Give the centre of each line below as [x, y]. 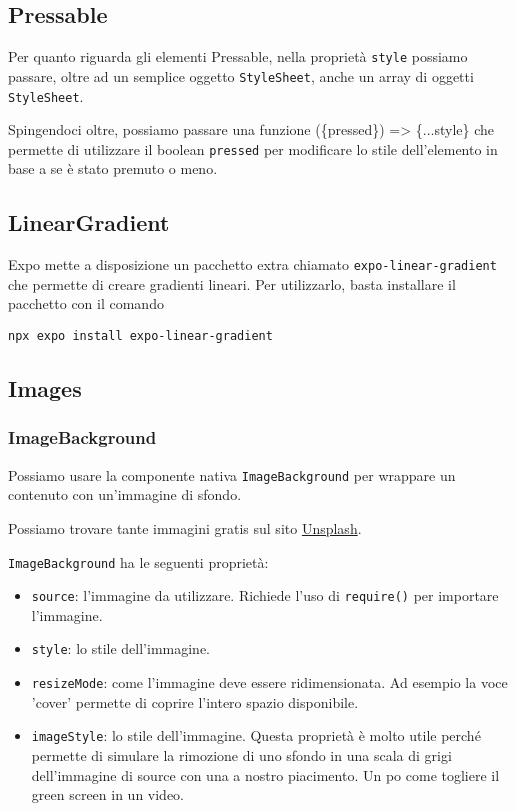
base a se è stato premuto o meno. [113, 168]
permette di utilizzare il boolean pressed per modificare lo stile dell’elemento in [253, 148]
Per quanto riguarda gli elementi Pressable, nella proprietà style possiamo [238, 56]
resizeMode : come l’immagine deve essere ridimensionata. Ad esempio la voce [269, 682]
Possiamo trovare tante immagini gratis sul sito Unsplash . [185, 527]
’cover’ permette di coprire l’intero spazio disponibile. [195, 701]
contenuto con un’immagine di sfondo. [125, 494]
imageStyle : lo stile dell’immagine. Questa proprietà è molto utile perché [256, 735]
